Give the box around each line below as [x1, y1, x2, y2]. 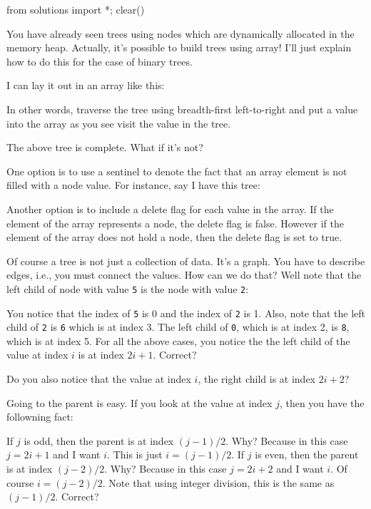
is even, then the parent [255, 447, 359, 462]
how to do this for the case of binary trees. [6, 53, 193, 68]
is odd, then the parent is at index [24, 433, 174, 448]
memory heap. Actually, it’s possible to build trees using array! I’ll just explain [6, 40, 352, 55]
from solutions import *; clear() [6, 2, 145, 16]
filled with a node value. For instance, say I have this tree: [6, 178, 260, 192]
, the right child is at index [198, 371, 316, 386]
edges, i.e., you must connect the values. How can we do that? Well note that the [6, 267, 362, 282]
